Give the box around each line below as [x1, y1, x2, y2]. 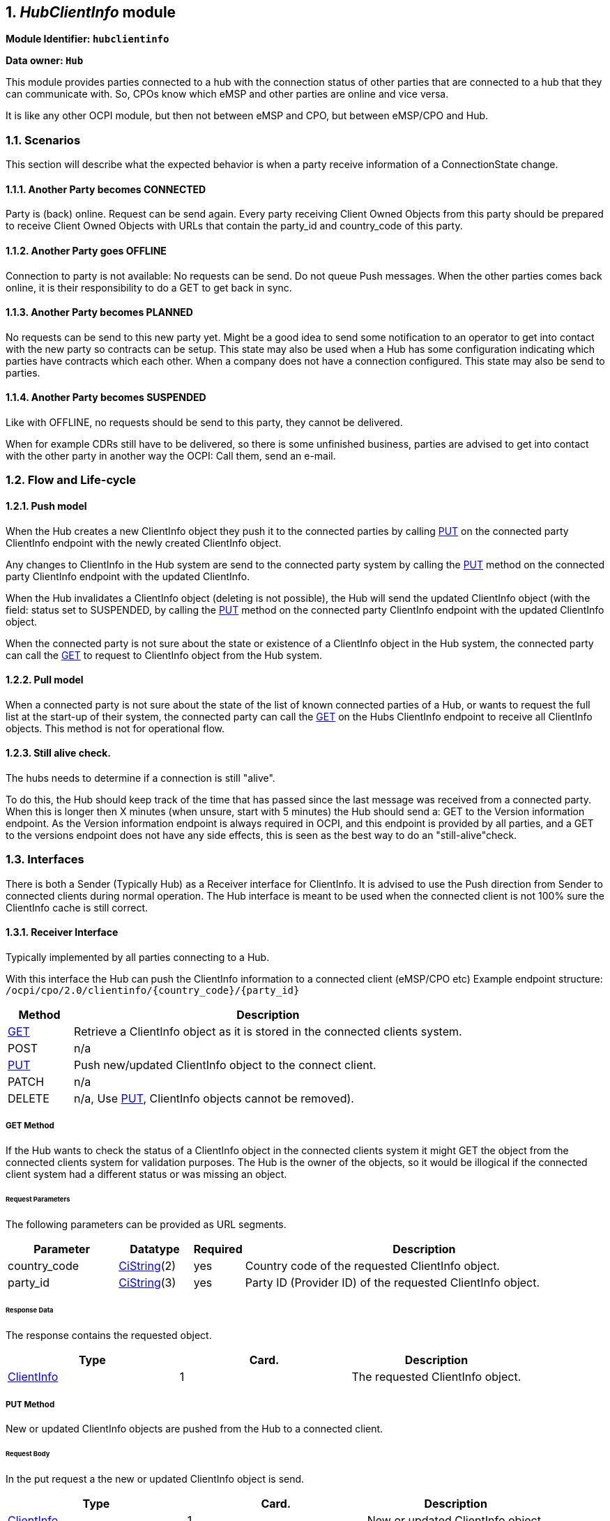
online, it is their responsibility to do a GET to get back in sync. [6, 281, 292, 294]
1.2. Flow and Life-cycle [6, 473, 137, 487]
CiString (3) [119, 1275, 176, 1289]
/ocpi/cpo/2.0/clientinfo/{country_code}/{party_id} [6, 985, 300, 997]
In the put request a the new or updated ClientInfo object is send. [6, 1472, 305, 1485]
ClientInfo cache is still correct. [6, 901, 148, 914]
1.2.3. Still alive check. [6, 747, 112, 759]
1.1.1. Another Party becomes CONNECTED [6, 183, 206, 195]
